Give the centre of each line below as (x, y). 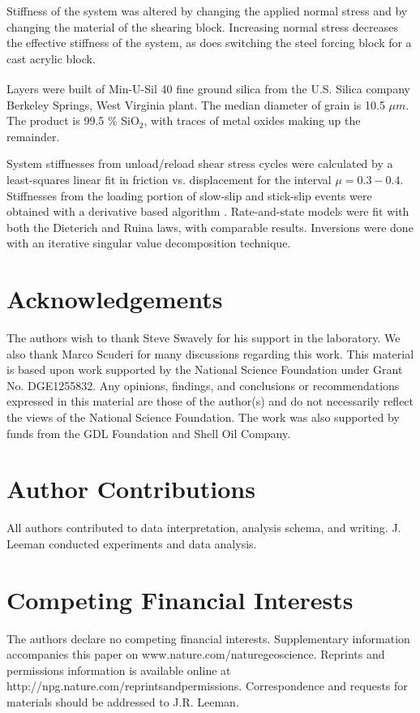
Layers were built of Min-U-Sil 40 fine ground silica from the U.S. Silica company (208, 89)
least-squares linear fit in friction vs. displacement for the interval (169, 179)
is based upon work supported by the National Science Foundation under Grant (205, 369)
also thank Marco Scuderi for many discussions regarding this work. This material (210, 353)
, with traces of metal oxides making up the (252, 120)
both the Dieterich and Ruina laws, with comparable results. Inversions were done (210, 227)
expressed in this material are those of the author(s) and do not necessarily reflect (210, 401)
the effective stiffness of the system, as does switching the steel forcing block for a (209, 43)
